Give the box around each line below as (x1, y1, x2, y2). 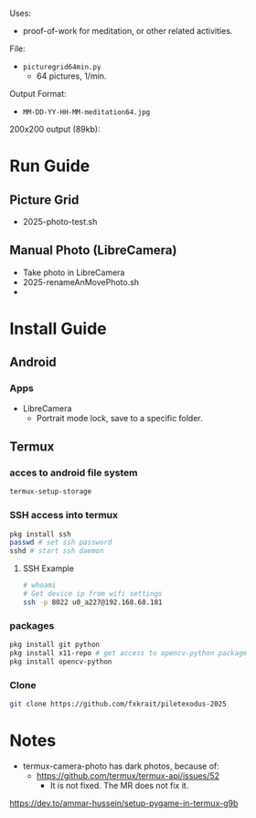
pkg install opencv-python (9, 657, 112, 666)
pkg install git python (9, 640, 101, 650)
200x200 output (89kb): (9, 123, 101, 134)
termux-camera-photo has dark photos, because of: (22, 760, 219, 771)
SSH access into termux (9, 509, 119, 522)
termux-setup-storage (9, 487, 92, 496)
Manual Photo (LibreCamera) (9, 242, 177, 259)
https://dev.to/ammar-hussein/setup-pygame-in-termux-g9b (9, 797, 239, 808)
